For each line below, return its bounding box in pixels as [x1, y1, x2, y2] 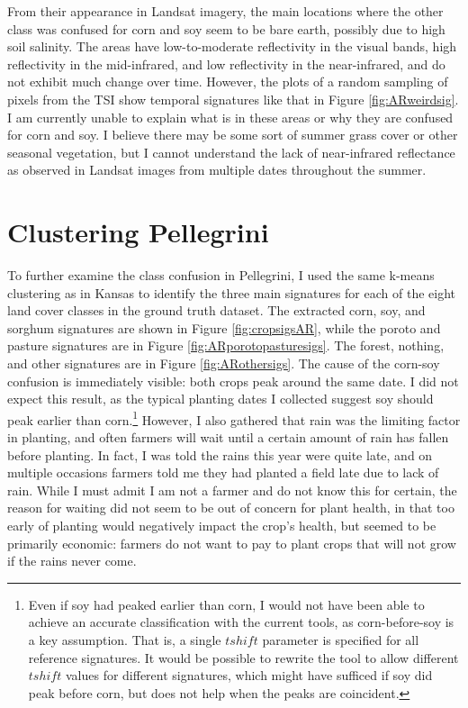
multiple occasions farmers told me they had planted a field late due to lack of [7, 463, 439, 482]
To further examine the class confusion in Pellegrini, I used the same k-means [7, 266, 435, 285]
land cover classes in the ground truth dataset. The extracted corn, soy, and [7, 301, 426, 320]
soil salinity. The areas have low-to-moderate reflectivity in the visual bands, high [7, 37, 457, 56]
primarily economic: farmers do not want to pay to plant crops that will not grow [7, 533, 456, 552]
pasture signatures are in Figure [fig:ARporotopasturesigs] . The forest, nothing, [7, 336, 445, 355]
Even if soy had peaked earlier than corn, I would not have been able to [28, 595, 425, 613]
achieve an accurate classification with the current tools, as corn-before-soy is [28, 613, 454, 631]
